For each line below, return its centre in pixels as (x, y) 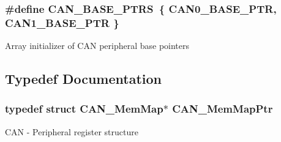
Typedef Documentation (83, 79)
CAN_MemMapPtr (223, 109)
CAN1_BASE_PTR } (62, 22)
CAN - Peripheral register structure (72, 131)
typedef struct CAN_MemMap (84, 109)
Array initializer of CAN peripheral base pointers (97, 46)
